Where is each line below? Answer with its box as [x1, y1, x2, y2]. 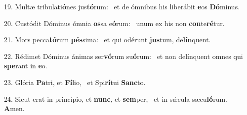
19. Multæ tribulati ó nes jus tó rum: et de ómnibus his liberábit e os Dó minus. [4, 1, 240, 11]
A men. [4, 103, 25, 114]
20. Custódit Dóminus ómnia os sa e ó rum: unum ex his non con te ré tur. [4, 18, 225, 28]
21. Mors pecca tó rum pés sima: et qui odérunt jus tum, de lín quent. [4, 34, 211, 45]
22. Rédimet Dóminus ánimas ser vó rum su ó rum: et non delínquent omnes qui [4, 51, 243, 61]
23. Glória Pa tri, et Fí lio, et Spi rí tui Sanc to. [4, 77, 146, 87]
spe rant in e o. [4, 60, 47, 71]
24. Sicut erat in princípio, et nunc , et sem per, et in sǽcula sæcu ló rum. [4, 93, 227, 104]
